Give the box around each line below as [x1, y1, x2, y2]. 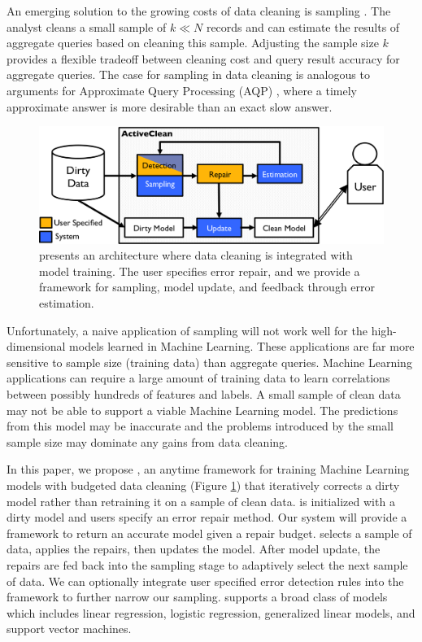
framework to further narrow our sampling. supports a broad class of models [7, 588, 388, 605]
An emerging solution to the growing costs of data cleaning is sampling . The [7, 2, 391, 19]
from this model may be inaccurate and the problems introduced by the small [7, 417, 394, 435]
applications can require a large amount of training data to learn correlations [7, 369, 390, 387]
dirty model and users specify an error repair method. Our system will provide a [7, 509, 407, 526]
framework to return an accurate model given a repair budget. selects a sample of [7, 524, 412, 541]
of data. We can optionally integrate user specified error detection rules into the [7, 572, 404, 589]
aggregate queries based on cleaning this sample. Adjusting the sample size [7, 34, 379, 51]
